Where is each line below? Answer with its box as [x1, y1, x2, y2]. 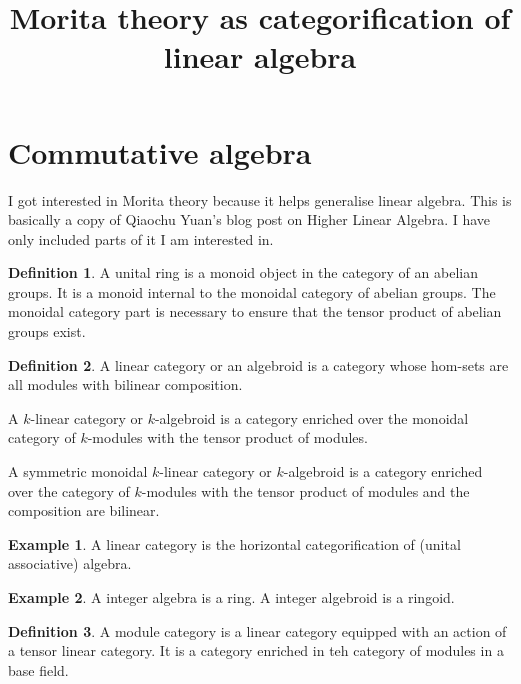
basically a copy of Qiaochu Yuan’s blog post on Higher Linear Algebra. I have [8, 209, 491, 230]
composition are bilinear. [8, 500, 160, 521]
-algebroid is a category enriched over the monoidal [154, 407, 469, 428]
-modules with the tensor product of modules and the [141, 480, 470, 501]
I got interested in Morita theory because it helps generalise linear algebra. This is [8, 189, 512, 210]
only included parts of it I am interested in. [8, 228, 274, 249]
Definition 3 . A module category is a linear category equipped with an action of [8, 620, 507, 641]
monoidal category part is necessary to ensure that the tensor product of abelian [8, 301, 502, 322]
